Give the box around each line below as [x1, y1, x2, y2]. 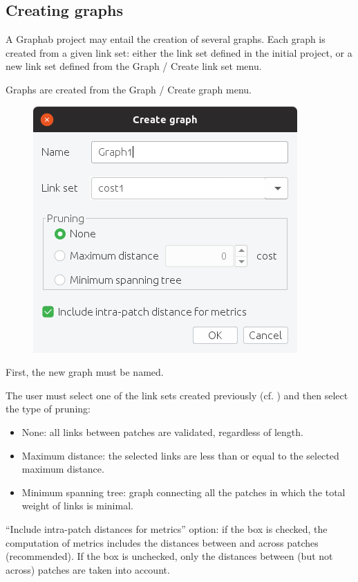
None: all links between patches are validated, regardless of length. [21, 424, 303, 439]
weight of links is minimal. [21, 498, 133, 513]
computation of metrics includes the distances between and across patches [6, 535, 319, 549]
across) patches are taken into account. [6, 562, 170, 576]
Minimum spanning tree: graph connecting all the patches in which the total [21, 484, 346, 499]
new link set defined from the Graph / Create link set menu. [6, 59, 262, 73]
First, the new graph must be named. [6, 365, 164, 379]
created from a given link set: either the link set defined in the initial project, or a [6, 45, 352, 60]
